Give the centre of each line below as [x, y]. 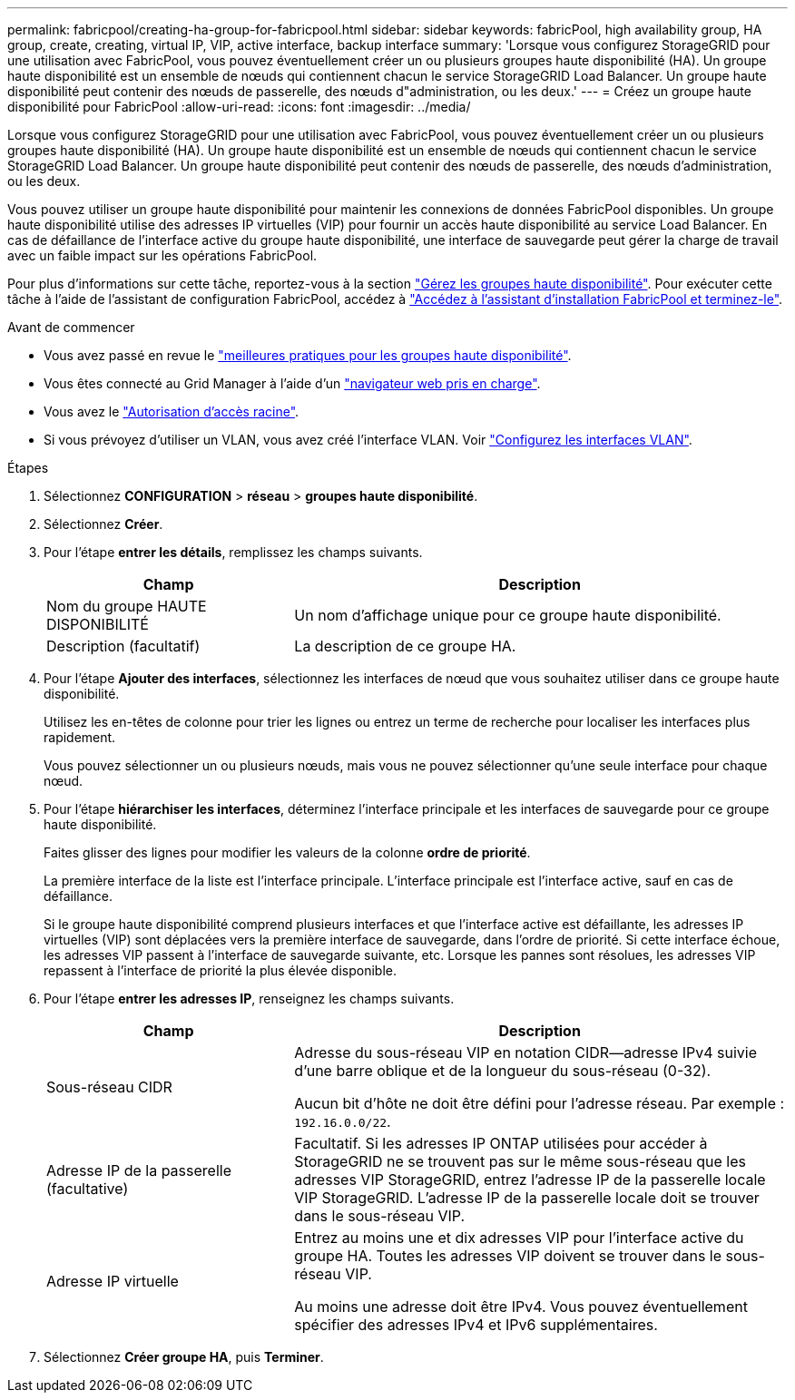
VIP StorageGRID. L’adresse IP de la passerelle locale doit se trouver [527, 1198]
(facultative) [88, 1189]
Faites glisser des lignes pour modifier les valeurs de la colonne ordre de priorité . [287, 852]
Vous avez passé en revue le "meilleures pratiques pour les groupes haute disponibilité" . [308, 355]
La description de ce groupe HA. [405, 646]
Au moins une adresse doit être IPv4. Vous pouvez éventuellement [521, 1307]
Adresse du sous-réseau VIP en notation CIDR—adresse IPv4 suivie [526, 1052]
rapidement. [80, 737]
